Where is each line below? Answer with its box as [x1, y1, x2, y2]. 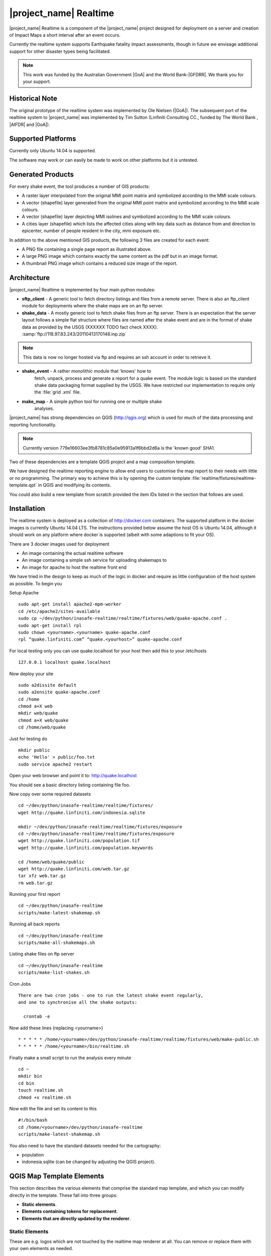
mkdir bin [18, 1073, 42, 1079]
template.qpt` [9, 482, 37, 488]
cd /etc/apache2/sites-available [18, 608, 100, 614]
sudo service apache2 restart [18, 761, 93, 767]
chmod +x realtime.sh [18, 1094, 71, 1100]
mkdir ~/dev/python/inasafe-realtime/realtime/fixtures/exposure [18, 824, 183, 829]
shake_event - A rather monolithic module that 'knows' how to [22, 368, 152, 374]
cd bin [18, 1080, 35, 1086]
